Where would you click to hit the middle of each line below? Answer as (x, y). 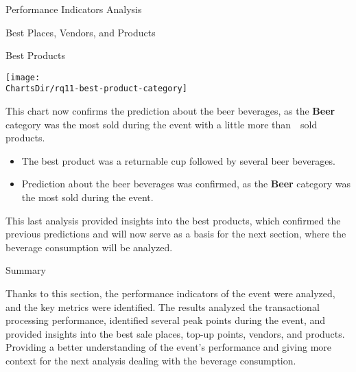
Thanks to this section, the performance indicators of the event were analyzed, (170, 293)
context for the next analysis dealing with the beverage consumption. (151, 360)
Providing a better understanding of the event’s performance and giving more (169, 347)
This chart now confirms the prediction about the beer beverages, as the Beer (170, 111)
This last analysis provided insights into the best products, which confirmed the (173, 220)
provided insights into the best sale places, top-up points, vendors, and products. (175, 333)
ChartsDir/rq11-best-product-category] (96, 89)
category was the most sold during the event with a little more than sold (162, 124)
